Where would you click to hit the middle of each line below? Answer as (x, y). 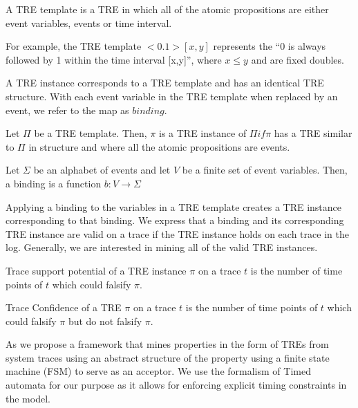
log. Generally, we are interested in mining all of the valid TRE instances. (162, 247)
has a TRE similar (313, 133)
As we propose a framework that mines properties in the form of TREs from (167, 344)
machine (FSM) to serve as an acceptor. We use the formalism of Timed (158, 371)
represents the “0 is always (270, 46)
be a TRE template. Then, (91, 133)
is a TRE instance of (203, 133)
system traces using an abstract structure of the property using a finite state (168, 357)
